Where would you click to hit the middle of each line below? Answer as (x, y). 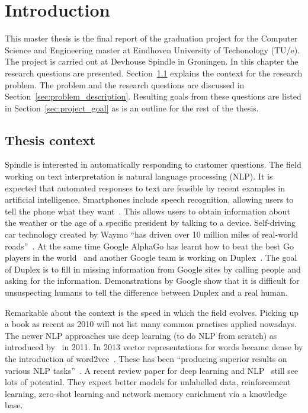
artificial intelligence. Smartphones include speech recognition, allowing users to (149, 199)
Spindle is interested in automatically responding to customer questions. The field (153, 164)
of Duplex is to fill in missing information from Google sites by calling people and (153, 269)
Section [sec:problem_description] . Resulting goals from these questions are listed (153, 96)
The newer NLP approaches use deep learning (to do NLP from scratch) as (141, 335)
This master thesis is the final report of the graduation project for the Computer (151, 38)
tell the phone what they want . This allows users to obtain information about (147, 211)
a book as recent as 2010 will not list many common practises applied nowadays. (151, 324)
